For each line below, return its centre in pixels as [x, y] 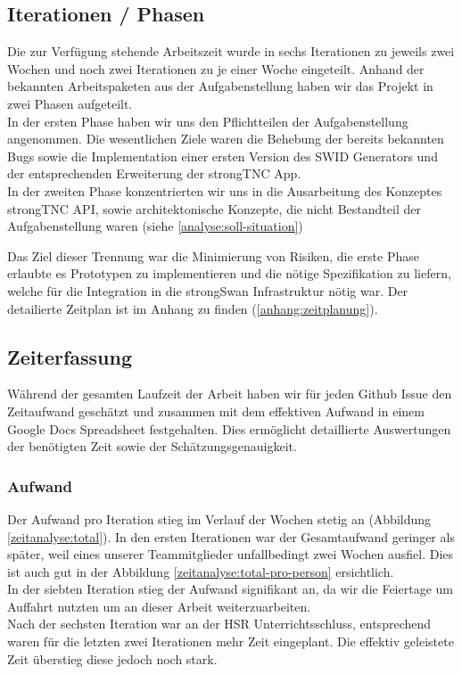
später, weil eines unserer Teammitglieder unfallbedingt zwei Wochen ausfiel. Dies [231, 554]
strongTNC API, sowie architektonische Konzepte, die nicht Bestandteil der [214, 208]
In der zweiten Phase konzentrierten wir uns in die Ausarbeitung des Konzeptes [225, 190]
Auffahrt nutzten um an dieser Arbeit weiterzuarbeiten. [159, 606]
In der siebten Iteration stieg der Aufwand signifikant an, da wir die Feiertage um [230, 589]
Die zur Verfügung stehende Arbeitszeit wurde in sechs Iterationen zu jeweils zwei [231, 51]
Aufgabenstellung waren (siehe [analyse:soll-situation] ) [155, 226]
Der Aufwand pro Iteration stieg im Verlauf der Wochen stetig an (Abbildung [219, 518]
